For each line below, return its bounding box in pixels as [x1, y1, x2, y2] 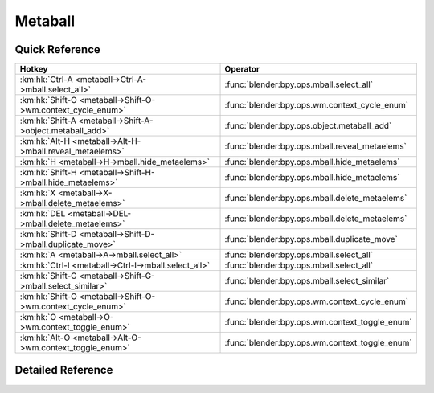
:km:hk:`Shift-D [19, 229, 77, 240]
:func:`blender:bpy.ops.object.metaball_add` [224, 121, 392, 132]
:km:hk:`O [19, 312, 56, 323]
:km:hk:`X [19, 187, 56, 199]
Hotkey [19, 63, 48, 75]
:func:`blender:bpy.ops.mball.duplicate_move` [224, 234, 398, 245]
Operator [224, 63, 260, 75]
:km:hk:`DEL [19, 208, 66, 219]
